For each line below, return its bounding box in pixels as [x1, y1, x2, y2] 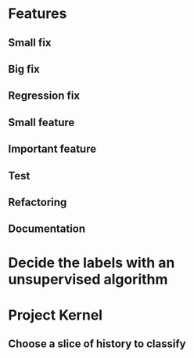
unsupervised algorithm [8, 270, 168, 288]
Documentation [8, 222, 86, 236]
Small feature [8, 115, 75, 129]
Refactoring [8, 195, 67, 208]
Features [8, 5, 67, 23]
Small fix [8, 36, 52, 49]
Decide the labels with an [8, 254, 175, 271]
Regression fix [8, 89, 81, 103]
